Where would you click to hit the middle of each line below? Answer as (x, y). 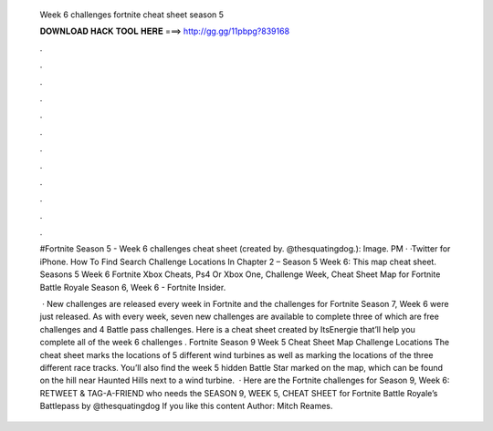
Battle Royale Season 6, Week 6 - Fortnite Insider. (133, 287)
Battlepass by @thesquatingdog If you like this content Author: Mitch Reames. (186, 406)
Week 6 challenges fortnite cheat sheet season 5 (131, 15)
